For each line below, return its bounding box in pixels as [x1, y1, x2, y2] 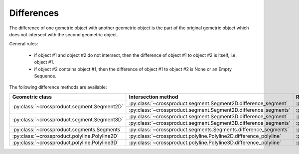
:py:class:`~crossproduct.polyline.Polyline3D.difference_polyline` [129, 139, 282, 146]
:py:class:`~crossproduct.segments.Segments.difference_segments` [129, 126, 289, 133]
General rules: [9, 41, 38, 47]
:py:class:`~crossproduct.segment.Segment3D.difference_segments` [129, 119, 291, 126]
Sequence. [34, 73, 57, 79]
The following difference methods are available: [9, 84, 107, 90]
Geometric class [12, 93, 52, 100]
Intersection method [129, 93, 178, 100]
